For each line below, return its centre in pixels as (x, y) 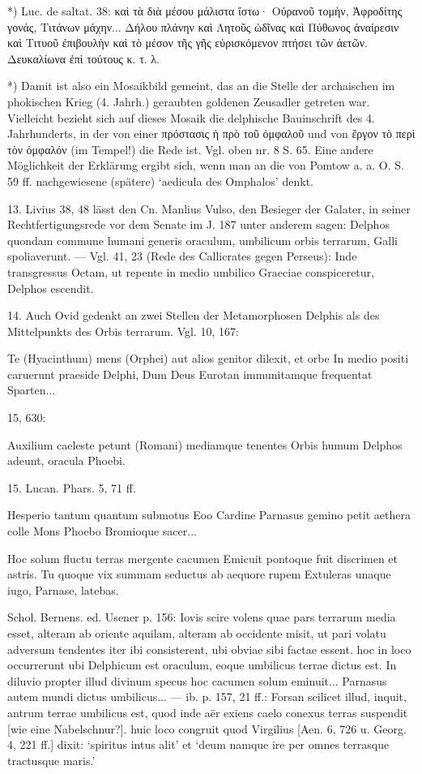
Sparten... (32, 390)
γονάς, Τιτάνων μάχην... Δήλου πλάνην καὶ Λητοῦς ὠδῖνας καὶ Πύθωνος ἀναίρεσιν (203, 26)
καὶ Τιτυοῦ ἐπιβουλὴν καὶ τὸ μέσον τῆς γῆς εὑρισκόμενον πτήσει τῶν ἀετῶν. (188, 43)
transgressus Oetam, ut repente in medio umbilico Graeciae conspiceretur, (191, 271)
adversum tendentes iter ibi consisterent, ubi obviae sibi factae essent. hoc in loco (209, 649)
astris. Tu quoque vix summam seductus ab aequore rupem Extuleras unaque (199, 574)
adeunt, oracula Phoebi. (66, 460)
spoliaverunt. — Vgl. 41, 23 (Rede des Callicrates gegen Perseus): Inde (182, 256)
